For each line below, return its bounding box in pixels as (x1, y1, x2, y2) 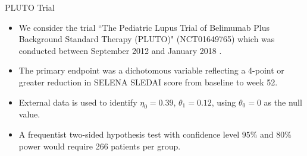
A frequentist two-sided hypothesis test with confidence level (18, 128, 240, 140)
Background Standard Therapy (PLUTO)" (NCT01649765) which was (18, 33, 275, 45)
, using (211, 95, 236, 108)
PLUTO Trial (5, 1, 55, 13)
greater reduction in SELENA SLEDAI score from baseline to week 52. (18, 75, 278, 88)
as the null (264, 95, 302, 108)
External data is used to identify (18, 95, 137, 108)
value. (18, 108, 40, 120)
